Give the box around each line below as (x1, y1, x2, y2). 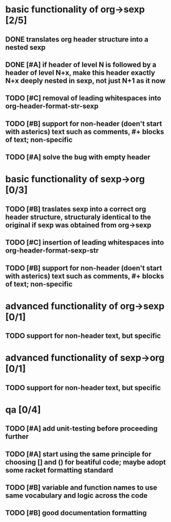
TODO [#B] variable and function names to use (5, 484, 158, 492)
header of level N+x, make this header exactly (5, 68, 156, 77)
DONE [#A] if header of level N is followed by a (5, 60, 157, 69)
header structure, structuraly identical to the (5, 212, 151, 221)
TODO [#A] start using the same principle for (5, 450, 151, 458)
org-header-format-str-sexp (5, 102, 99, 111)
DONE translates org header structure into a (5, 35, 149, 44)
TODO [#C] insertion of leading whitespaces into (5, 238, 164, 247)
